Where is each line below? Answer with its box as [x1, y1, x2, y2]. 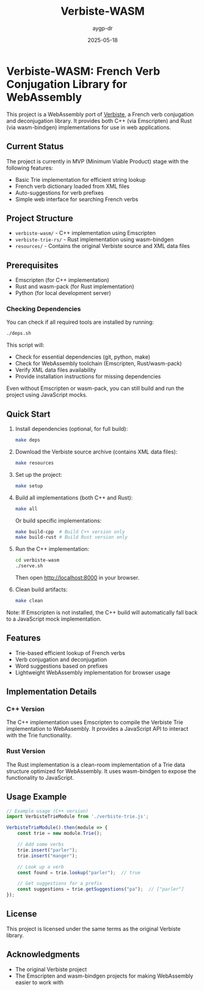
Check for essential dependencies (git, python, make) [15, 353, 151, 361]
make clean [15, 598, 43, 604]
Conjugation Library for [6, 77, 128, 91]
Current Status [6, 141, 64, 152]
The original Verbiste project [15, 965, 87, 973]
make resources [15, 460, 54, 466]
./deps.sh [6, 331, 32, 337]
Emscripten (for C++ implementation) [15, 277, 109, 284]
